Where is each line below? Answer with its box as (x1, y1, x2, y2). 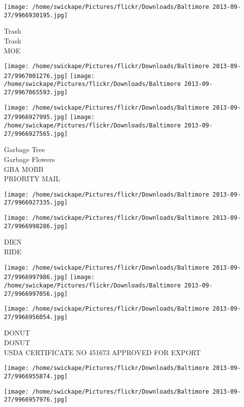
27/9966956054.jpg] (4, 313, 68, 321)
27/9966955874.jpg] (4, 372, 68, 380)
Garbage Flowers (4, 154, 55, 164)
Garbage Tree (4, 144, 45, 155)
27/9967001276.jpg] (4, 72, 68, 80)
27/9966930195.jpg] (4, 11, 68, 19)
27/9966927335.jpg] (4, 199, 68, 206)
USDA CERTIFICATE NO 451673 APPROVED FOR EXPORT (4, 347, 201, 357)
